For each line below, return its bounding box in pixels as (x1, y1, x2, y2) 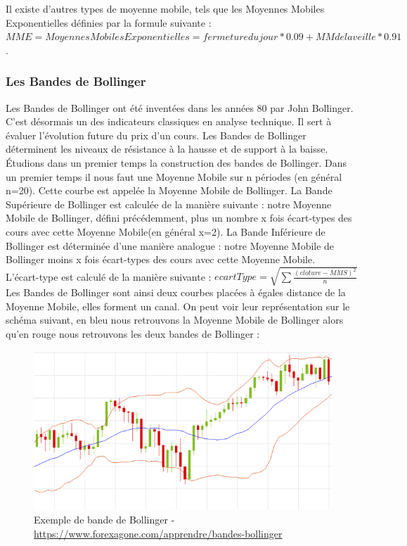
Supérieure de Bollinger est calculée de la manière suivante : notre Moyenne (6, 196, 332, 211)
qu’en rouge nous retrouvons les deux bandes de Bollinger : (6, 326, 260, 341)
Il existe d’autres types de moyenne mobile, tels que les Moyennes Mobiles (6, 1, 325, 15)
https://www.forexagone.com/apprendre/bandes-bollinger (34, 526, 283, 540)
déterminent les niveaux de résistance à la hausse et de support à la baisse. (6, 141, 328, 156)
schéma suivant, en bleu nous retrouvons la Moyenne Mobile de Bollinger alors (6, 312, 344, 327)
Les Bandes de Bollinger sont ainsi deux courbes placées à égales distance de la (6, 285, 346, 300)
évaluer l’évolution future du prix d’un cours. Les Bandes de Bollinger (6, 127, 306, 142)
